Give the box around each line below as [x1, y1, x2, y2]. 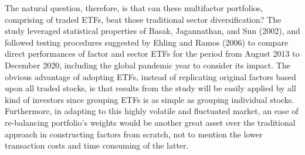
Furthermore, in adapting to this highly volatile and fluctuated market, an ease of [5, 105, 299, 117]
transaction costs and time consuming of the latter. [5, 139, 189, 151]
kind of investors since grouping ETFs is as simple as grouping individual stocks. [5, 93, 294, 105]
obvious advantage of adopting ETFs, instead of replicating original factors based [5, 70, 296, 82]
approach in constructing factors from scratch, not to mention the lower [5, 128, 263, 140]
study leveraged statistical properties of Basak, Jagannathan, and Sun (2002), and [5, 25, 300, 37]
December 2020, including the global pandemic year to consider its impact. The [5, 58, 290, 71]
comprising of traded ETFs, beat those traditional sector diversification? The [5, 13, 282, 25]
